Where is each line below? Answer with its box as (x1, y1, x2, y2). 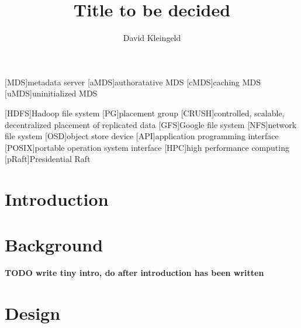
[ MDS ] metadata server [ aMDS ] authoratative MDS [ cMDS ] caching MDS (5, 75, 261, 88)
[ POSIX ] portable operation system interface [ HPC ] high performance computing (5, 141, 289, 153)
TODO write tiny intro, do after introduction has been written (5, 267, 264, 279)
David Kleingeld (123, 32, 181, 44)
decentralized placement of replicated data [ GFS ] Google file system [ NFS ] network (5, 118, 297, 130)
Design (5, 301, 61, 325)
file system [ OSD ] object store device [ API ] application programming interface (5, 130, 279, 142)
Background (5, 233, 103, 257)
